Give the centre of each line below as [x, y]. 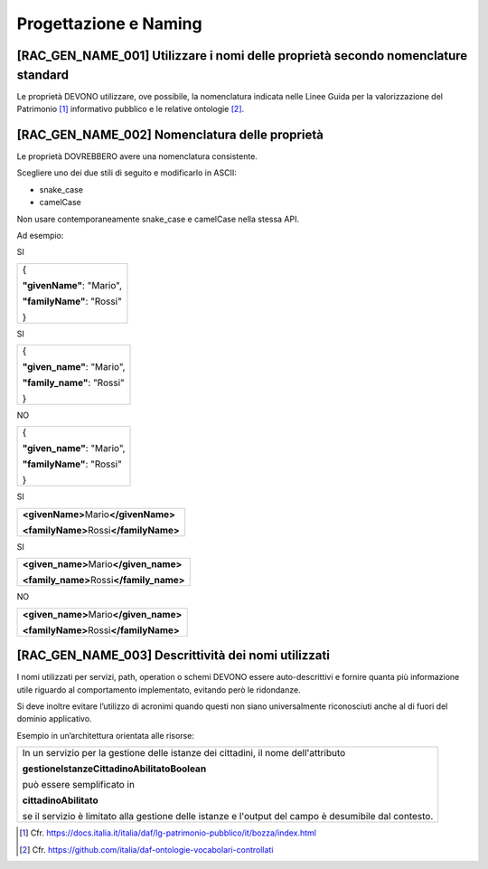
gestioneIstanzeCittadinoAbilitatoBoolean [114, 769]
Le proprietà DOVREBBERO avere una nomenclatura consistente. [137, 156]
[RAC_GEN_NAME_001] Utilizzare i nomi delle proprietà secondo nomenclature [242, 56]
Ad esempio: [40, 235]
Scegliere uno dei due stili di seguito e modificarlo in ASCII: [127, 173]
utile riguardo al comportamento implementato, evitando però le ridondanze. [159, 690]
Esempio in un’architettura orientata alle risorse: [105, 735]
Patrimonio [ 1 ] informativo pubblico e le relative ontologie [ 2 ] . [131, 109]
